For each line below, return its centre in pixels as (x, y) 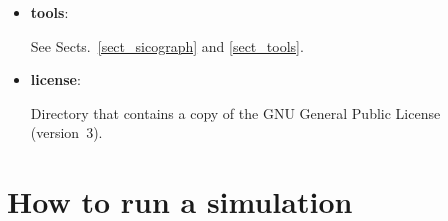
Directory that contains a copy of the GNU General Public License (235, 112)
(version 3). (66, 132)
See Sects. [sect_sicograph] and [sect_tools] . (167, 45)
